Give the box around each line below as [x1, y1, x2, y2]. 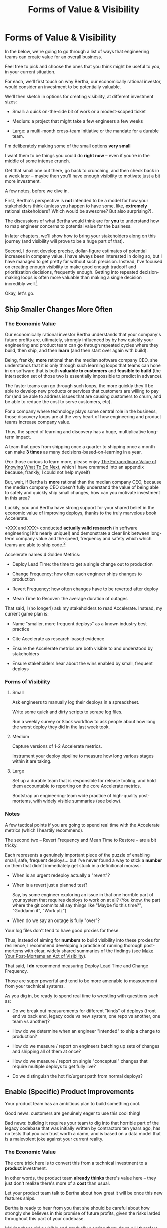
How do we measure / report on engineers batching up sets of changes [12, 1043, 160, 1049]
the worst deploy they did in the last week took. [12, 724, 110, 730]
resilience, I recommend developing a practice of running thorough [5, 942, 143, 948]
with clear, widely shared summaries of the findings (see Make [24, 948, 154, 954]
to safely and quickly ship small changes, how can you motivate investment [5, 490, 160, 496]
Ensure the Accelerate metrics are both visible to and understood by [12, 645, 153, 651]
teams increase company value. [5, 419, 71, 425]
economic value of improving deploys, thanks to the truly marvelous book [5, 510, 157, 516]
